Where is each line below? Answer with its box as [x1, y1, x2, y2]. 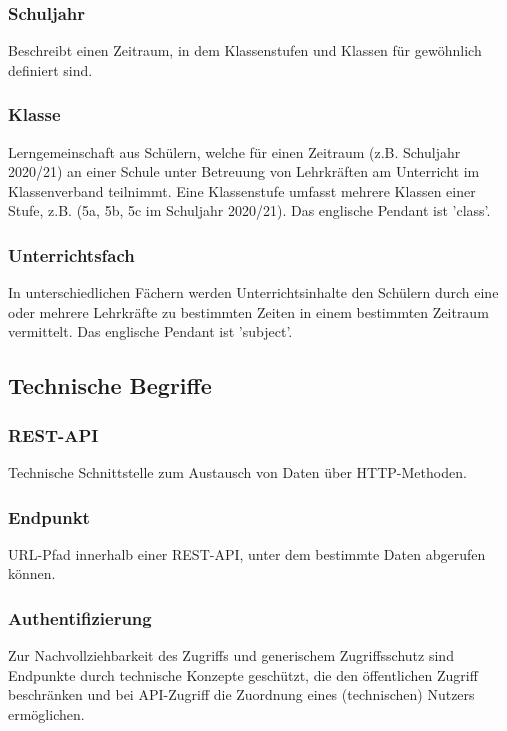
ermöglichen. [8, 704, 85, 724]
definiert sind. [8, 59, 93, 80]
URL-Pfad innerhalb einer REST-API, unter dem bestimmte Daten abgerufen [8, 543, 486, 564]
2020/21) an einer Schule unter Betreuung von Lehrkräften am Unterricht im [8, 161, 480, 182]
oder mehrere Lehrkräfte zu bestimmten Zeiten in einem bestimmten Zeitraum [8, 301, 489, 322]
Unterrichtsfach [8, 242, 135, 267]
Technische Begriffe [8, 370, 212, 401]
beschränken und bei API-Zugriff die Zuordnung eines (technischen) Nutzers [8, 684, 475, 705]
